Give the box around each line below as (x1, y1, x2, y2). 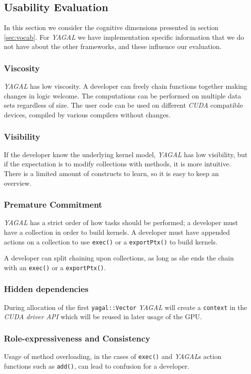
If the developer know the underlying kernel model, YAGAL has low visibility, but (4, 149, 248, 159)
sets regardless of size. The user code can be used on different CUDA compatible (4, 100, 243, 110)
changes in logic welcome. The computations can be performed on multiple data (4, 90, 241, 100)
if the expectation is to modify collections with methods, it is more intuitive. (4, 159, 231, 169)
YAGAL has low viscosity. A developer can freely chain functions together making (4, 81, 248, 91)
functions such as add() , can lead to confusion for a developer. (4, 360, 189, 371)
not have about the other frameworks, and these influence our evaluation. (4, 41, 222, 51)
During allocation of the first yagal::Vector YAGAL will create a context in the (4, 302, 247, 312)
